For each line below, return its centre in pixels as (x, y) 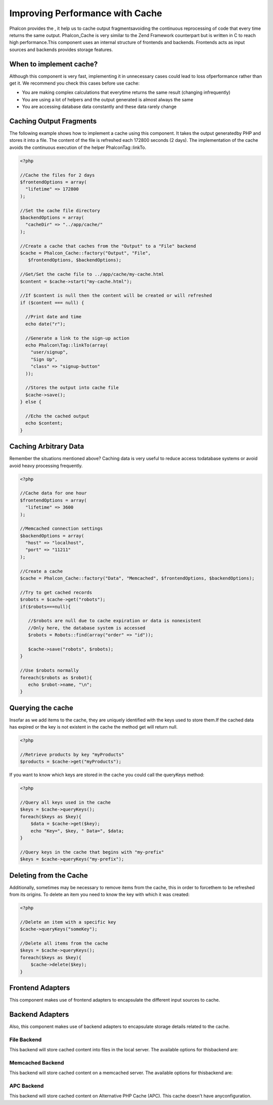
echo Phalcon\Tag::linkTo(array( (67, 345)
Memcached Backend (37, 1062)
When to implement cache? (54, 64)
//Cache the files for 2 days (57, 175)
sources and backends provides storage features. (61, 49)
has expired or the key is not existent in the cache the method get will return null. (94, 727)
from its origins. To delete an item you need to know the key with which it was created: (99, 895)
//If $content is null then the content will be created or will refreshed (116, 296)
